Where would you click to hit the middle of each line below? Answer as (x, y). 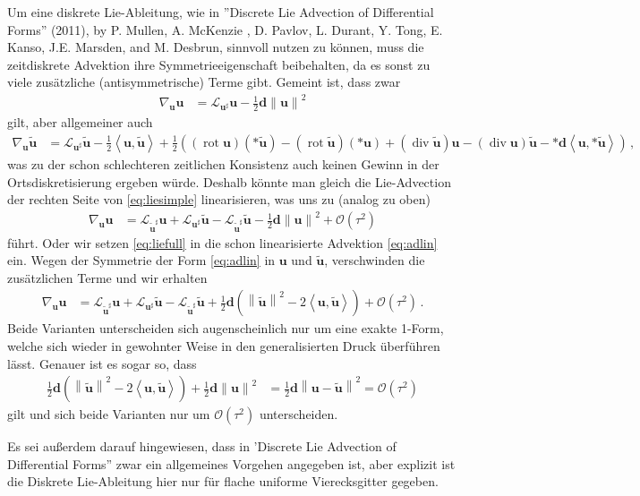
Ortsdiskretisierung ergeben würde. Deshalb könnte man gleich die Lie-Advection (229, 181)
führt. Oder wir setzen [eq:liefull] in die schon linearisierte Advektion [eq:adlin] (222, 242)
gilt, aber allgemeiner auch (80, 122)
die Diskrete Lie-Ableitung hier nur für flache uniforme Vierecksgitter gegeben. (223, 481)
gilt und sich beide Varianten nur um (109, 414)
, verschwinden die (375, 260)
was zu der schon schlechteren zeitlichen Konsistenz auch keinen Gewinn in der (223, 163)
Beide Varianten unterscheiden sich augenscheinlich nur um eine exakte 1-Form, (226, 328)
